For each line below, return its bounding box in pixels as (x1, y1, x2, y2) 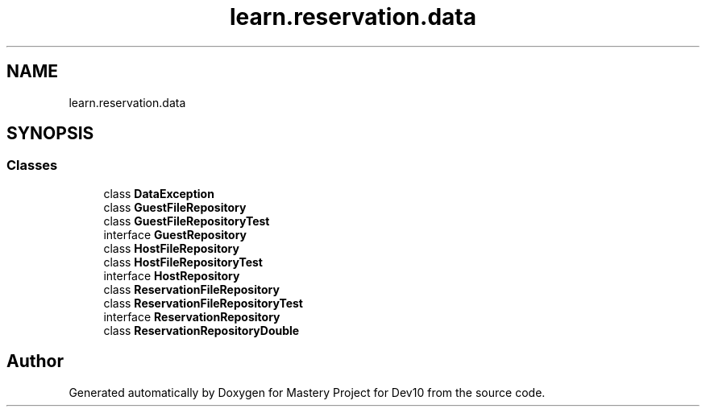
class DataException (103, 186, 214, 200)
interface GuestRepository (103, 227, 247, 242)
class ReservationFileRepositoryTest (103, 295, 303, 310)
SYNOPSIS (6, 123, 94, 144)
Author (6, 351, 64, 372)
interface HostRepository (103, 268, 240, 283)
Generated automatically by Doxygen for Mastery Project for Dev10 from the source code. (69, 385, 546, 399)
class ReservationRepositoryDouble (103, 323, 300, 337)
